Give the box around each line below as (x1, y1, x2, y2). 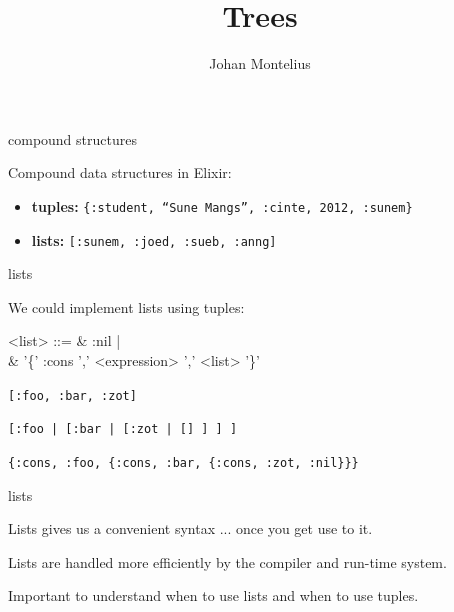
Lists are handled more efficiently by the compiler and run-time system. (8, 551, 447, 572)
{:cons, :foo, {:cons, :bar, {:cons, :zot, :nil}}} (8, 455, 359, 470)
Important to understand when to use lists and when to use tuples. (8, 585, 419, 606)
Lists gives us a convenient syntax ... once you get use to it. (8, 518, 373, 539)
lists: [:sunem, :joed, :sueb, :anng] (31, 229, 277, 250)
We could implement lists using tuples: (8, 296, 245, 317)
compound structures (8, 128, 137, 149)
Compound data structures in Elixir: (8, 162, 232, 183)
